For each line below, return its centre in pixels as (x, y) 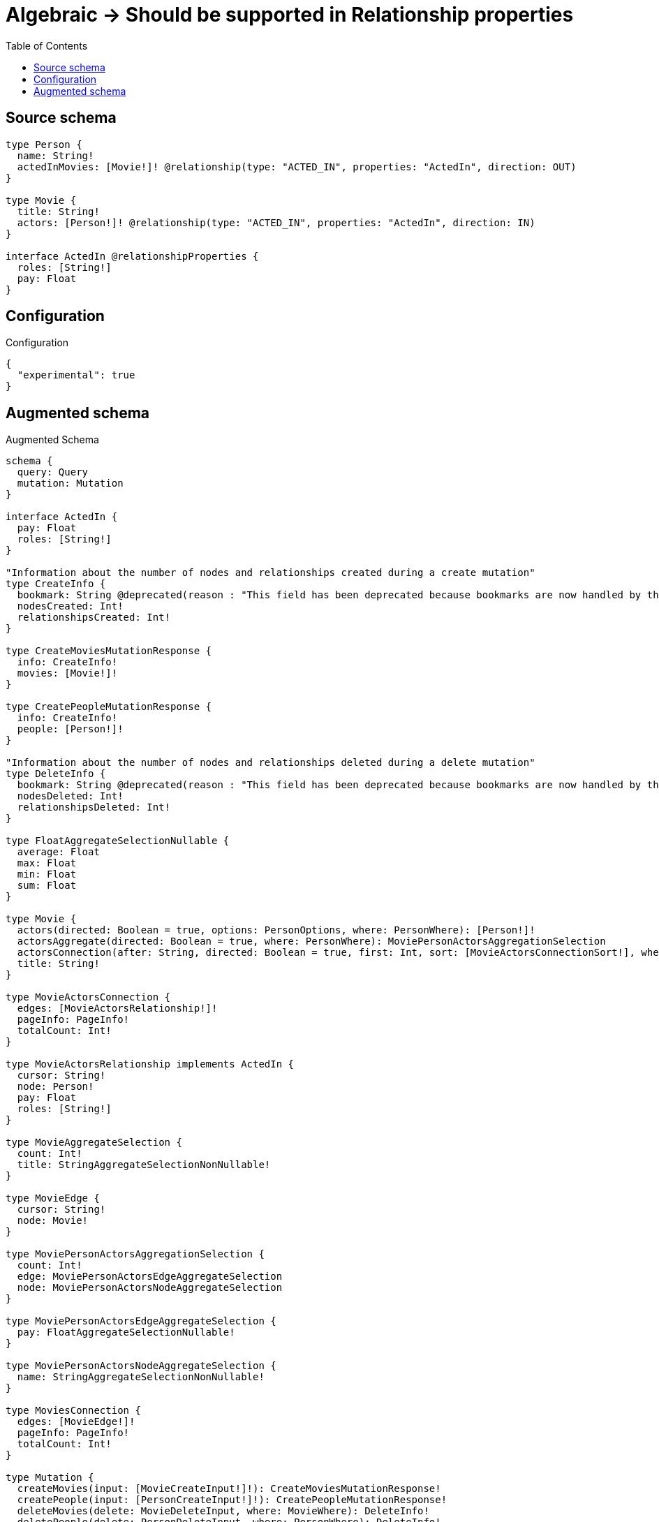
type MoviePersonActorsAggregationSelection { (135, 1254)
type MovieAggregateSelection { (94, 1143)
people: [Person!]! (70, 729)
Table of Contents (47, 45)
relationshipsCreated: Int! (94, 618)
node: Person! (55, 1087)
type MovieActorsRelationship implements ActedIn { (150, 1064)
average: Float (58, 852)
